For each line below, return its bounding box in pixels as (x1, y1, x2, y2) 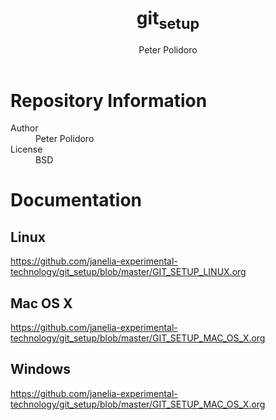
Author (10, 122, 39, 134)
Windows (10, 361, 71, 378)
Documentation (10, 189, 143, 212)
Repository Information (10, 89, 208, 112)
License (10, 143, 43, 156)
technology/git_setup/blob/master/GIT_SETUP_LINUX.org (10, 266, 247, 278)
